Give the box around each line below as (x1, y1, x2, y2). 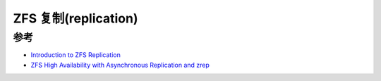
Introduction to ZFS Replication (30, 51, 121, 59)
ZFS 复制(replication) (13, 11, 138, 26)
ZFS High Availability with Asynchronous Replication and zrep (30, 61, 210, 69)
